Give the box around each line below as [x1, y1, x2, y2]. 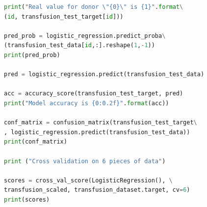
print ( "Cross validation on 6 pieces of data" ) [4, 157, 166, 165]
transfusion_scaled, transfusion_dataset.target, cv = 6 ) [4, 186, 190, 194]
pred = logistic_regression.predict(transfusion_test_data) [4, 71, 205, 78]
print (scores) [4, 196, 50, 203]
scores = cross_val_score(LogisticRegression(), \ [4, 177, 173, 184]
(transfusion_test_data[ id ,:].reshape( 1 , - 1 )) [4, 42, 155, 49]
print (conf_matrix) [4, 138, 67, 146]
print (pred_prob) [4, 51, 60, 59]
